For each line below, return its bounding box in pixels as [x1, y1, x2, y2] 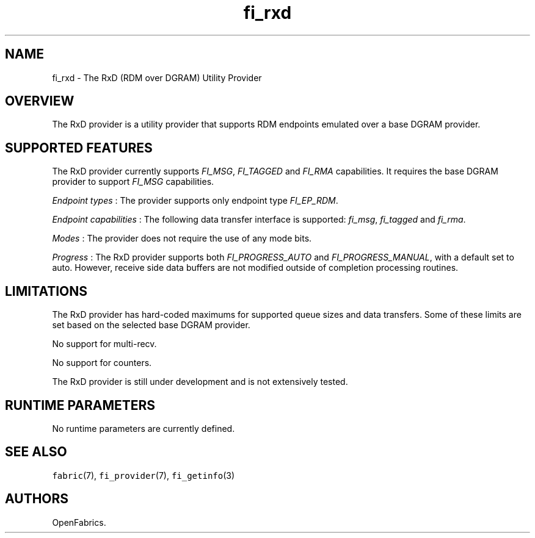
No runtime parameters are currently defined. [52, 423, 235, 434]
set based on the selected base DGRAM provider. [52, 320, 250, 331]
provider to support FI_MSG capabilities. [52, 176, 214, 187]
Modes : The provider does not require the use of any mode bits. [52, 233, 312, 244]
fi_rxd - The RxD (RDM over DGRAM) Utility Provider [52, 72, 262, 83]
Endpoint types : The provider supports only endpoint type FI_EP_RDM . [52, 195, 338, 206]
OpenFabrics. [52, 517, 106, 528]
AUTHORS [5, 491, 69, 507]
